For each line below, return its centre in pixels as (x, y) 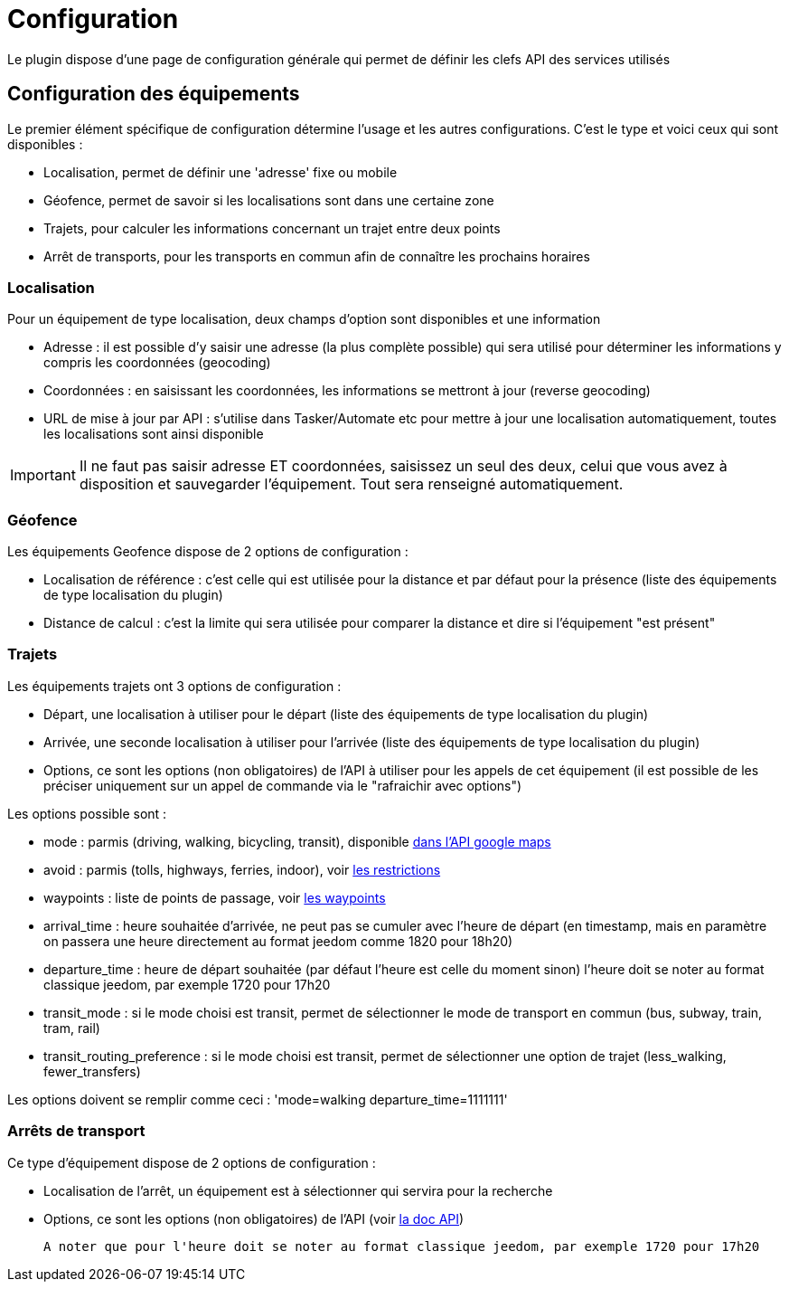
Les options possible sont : (87, 813)
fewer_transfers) (92, 1071)
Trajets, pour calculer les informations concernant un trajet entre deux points (272, 228)
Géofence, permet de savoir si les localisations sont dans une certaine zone (269, 200)
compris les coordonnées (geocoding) (157, 363)
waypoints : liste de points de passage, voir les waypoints (215, 897)
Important (43, 475)
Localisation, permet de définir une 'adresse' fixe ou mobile (221, 172)
